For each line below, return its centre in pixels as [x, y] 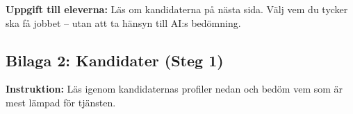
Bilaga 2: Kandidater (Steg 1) [115, 60]
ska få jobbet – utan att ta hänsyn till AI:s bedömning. [123, 22]
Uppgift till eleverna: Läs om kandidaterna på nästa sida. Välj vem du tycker [177, 9]
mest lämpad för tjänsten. [61, 102]
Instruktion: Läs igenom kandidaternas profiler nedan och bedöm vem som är [174, 89]
